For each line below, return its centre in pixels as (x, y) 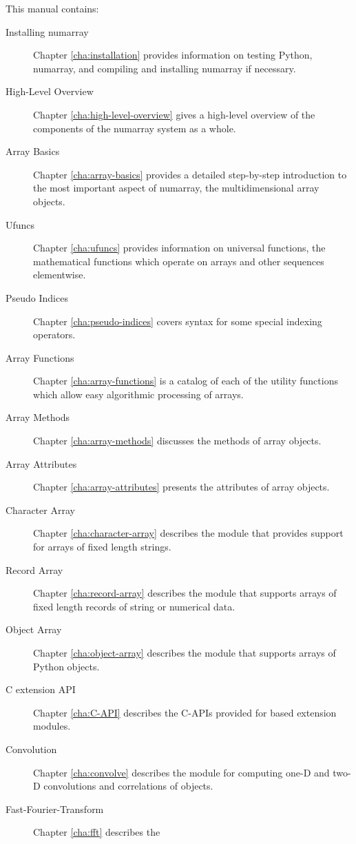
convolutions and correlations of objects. (128, 786)
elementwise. (60, 275)
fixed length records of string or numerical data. (134, 606)
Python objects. (66, 666)
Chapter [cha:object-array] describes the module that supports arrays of (185, 652)
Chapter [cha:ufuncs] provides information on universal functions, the (179, 248)
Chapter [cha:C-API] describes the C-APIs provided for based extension (185, 712)
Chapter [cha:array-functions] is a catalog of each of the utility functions (186, 381)
